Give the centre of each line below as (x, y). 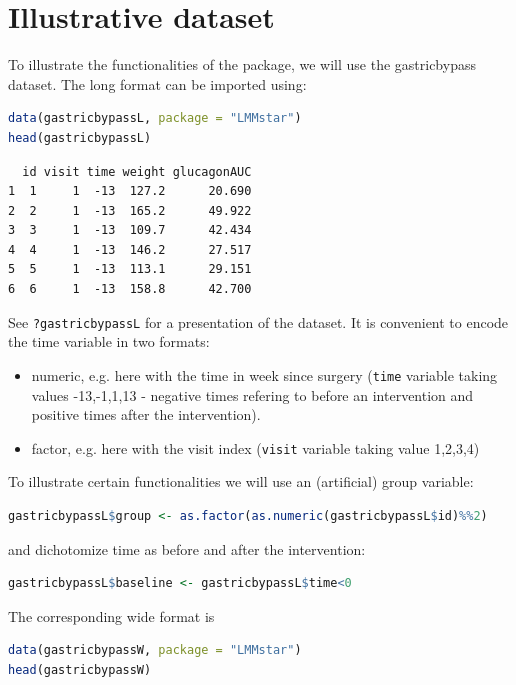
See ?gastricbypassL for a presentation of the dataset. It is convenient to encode (258, 321)
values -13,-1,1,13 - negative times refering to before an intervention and (252, 394)
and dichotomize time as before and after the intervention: (187, 548)
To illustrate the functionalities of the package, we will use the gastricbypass (242, 64)
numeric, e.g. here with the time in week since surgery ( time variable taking (264, 374)
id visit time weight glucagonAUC (137, 171)
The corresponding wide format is (111, 615)
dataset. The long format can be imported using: (157, 83)
